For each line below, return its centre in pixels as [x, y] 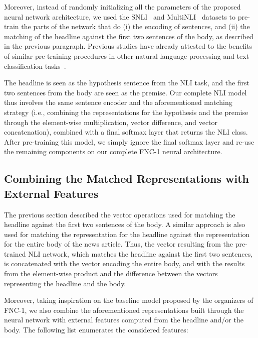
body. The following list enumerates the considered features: [96, 330]
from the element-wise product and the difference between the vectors [111, 273]
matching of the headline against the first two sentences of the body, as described [129, 36]
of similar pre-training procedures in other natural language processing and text [127, 55]
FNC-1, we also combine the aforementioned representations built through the [124, 310]
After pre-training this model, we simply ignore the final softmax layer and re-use [129, 141]
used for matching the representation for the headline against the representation [127, 234]
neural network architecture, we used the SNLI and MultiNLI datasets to [120, 16]
